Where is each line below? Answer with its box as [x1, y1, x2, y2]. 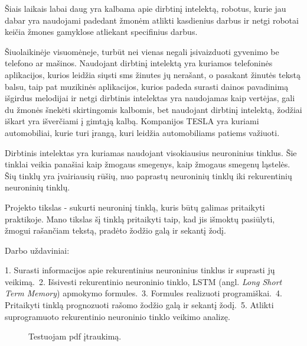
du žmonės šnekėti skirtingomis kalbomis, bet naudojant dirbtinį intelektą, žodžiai [5, 103, 302, 115]
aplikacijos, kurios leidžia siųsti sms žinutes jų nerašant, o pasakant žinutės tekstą [5, 68, 301, 80]
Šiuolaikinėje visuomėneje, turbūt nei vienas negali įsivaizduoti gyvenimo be [5, 45, 279, 57]
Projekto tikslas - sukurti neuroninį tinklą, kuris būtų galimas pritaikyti [5, 201, 265, 213]
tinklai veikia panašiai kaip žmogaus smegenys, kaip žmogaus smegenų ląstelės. [5, 158, 290, 170]
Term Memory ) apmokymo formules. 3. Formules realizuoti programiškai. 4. [5, 287, 282, 299]
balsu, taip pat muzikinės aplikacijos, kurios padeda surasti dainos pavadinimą [5, 80, 289, 92]
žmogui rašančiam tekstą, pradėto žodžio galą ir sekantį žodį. [5, 224, 226, 237]
